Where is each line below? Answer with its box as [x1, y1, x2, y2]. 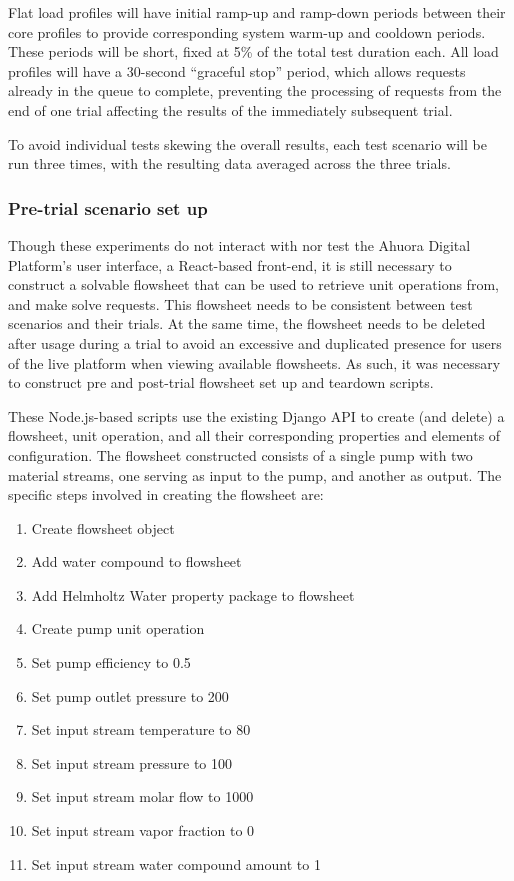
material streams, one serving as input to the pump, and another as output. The [8, 464, 502, 485]
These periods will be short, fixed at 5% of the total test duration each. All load [8, 41, 499, 62]
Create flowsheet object [31, 517, 175, 538]
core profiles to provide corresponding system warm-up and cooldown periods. [8, 21, 486, 42]
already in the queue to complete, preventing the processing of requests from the [8, 80, 502, 101]
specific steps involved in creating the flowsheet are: [8, 484, 324, 505]
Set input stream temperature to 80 [31, 719, 251, 740]
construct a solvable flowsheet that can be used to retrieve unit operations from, [8, 274, 499, 295]
